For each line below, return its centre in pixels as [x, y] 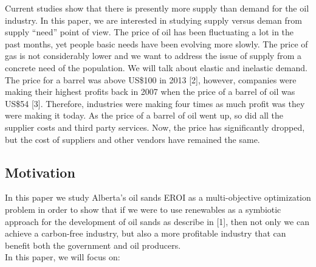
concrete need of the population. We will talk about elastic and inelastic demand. [156, 67]
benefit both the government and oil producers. [93, 245]
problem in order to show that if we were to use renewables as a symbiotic [143, 209]
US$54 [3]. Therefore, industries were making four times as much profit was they [155, 103]
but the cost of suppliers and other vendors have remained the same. [132, 139]
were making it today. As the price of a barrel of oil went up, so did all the [144, 115]
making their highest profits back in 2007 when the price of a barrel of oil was [150, 92]
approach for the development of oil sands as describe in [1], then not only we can [157, 221]
